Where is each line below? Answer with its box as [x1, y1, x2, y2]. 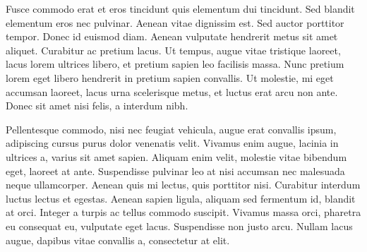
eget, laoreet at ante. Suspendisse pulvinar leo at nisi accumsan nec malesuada [6, 163, 345, 178]
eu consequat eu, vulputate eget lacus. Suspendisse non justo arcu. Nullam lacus [6, 218, 353, 233]
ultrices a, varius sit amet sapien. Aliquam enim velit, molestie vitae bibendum [6, 149, 347, 164]
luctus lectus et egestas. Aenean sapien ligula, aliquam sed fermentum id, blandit [6, 191, 356, 205]
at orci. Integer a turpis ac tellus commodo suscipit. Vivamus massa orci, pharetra [6, 205, 361, 220]
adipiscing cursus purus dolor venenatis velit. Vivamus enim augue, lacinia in [6, 136, 339, 150]
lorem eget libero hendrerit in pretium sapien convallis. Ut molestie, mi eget [6, 70, 334, 85]
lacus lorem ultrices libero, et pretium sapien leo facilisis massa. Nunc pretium [6, 56, 344, 71]
